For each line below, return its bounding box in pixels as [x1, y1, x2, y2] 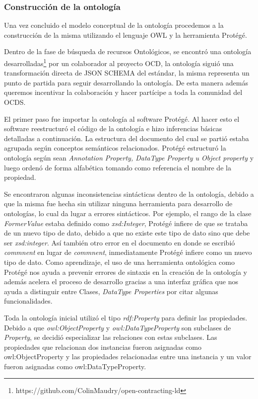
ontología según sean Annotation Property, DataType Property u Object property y [4, 153, 254, 162]
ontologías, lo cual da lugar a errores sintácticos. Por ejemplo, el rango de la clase [4, 208, 252, 218]
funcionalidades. [4, 296, 53, 306]
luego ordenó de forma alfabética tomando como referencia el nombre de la [4, 162, 231, 172]
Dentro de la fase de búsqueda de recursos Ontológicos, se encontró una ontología [4, 46, 252, 57]
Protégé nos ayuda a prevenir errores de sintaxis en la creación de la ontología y [4, 266, 247, 277]
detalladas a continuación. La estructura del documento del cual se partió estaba [4, 133, 249, 143]
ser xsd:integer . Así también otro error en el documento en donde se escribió [4, 237, 235, 247]
